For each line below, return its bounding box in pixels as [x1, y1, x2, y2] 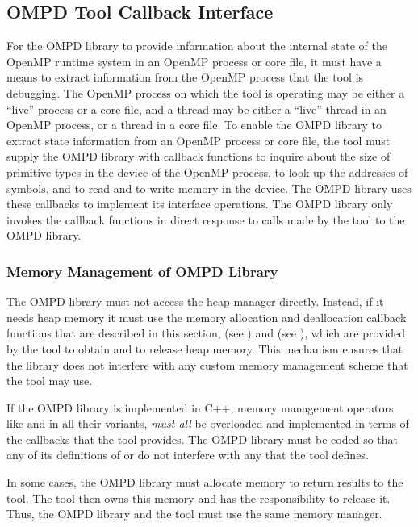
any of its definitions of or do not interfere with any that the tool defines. [6, 446, 369, 463]
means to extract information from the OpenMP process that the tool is [6, 69, 364, 86]
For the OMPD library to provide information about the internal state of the [6, 37, 387, 54]
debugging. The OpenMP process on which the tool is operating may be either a [6, 84, 405, 101]
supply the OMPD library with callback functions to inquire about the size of [6, 148, 391, 165]
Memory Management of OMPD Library [6, 261, 278, 281]
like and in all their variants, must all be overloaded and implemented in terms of [6, 415, 409, 432]
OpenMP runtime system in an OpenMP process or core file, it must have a [6, 52, 382, 69]
